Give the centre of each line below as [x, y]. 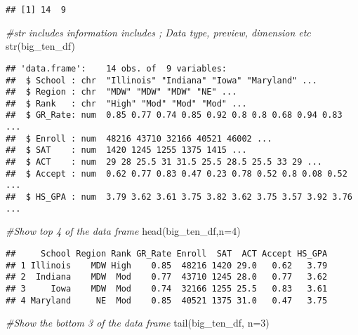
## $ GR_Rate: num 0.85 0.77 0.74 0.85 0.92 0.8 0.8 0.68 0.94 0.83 [174, 115]
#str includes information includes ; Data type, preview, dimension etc [158, 32]
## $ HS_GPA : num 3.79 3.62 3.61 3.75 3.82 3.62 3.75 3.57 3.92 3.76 [179, 197]
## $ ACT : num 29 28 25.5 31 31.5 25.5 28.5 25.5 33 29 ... [164, 162]
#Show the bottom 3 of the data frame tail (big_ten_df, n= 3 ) [138, 323]
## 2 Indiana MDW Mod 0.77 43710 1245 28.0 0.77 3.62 [167, 277]
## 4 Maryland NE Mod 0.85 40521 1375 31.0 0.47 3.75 [167, 300]
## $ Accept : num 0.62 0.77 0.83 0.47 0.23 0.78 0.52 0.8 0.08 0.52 [177, 173]
